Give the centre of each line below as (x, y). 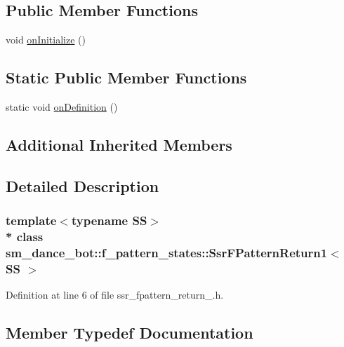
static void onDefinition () (62, 107)
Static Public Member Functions (126, 77)
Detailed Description (82, 185)
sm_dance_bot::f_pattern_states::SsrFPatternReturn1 (167, 252)
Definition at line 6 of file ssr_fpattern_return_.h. (115, 295)
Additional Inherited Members (119, 144)
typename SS (109, 220)
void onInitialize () (46, 40)
